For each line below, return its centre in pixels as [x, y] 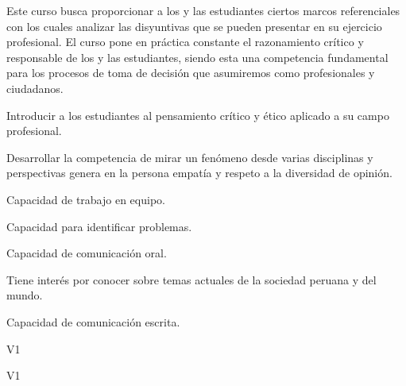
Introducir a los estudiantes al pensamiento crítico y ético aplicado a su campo [198, 115]
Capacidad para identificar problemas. [99, 226]
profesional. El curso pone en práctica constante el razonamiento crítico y [185, 42]
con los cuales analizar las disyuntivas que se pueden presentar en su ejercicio [194, 26]
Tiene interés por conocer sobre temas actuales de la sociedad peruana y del [191, 279]
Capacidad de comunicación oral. [87, 253]
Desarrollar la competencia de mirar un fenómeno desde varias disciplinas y [190, 157]
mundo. [25, 295]
